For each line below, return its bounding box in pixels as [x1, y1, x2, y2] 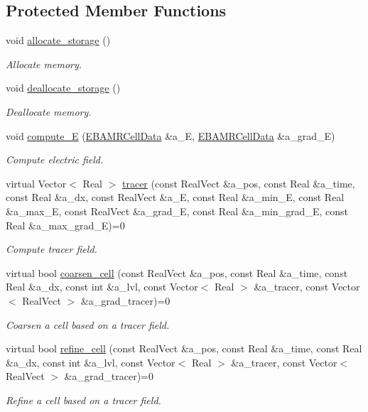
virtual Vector [6, 175, 67, 190]
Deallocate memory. [6, 104, 92, 119]
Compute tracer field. [6, 242, 97, 256]
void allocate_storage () [6, 33, 111, 48]
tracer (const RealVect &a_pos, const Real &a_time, [122, 175, 355, 190]
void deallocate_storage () [6, 80, 121, 95]
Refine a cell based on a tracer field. [6, 392, 161, 407]
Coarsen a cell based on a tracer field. [6, 317, 170, 332]
